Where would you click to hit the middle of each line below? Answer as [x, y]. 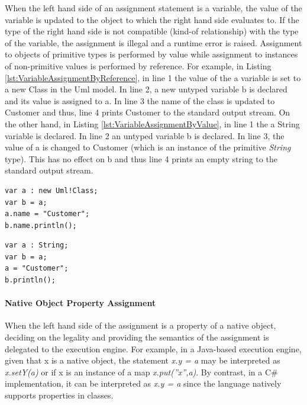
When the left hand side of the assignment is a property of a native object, [140, 325]
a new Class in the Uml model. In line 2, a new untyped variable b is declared [146, 89]
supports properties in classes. [59, 395]
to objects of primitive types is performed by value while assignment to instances [151, 54]
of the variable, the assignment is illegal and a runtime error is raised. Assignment [153, 42]
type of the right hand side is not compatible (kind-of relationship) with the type [152, 31]
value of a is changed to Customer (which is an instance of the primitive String [148, 147]
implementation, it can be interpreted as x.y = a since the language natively [143, 383]
